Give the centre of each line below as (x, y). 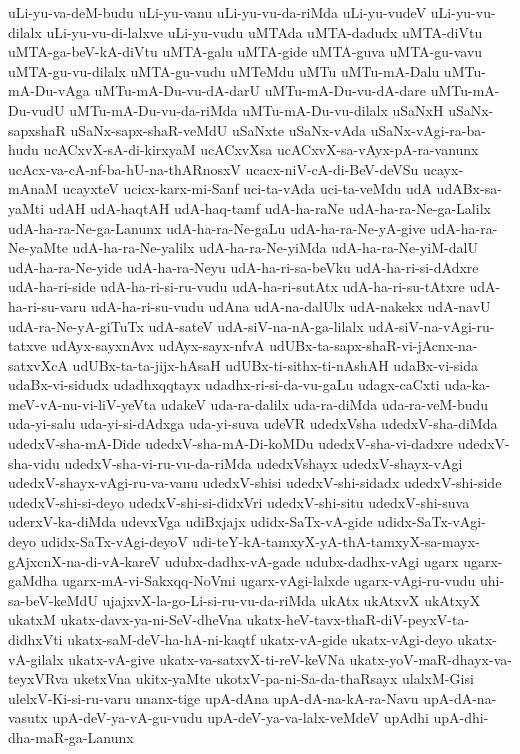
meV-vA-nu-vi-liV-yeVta (82, 403)
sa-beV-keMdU (53, 599)
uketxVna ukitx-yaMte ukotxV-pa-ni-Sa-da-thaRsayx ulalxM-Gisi (273, 678)
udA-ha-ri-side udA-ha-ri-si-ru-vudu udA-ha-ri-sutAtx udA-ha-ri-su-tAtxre (236, 286)
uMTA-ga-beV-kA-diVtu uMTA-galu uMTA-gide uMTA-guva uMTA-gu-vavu (245, 51)
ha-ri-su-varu (47, 305)
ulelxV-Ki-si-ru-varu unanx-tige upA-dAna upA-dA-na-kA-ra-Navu (213, 697)
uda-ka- (467, 384)
